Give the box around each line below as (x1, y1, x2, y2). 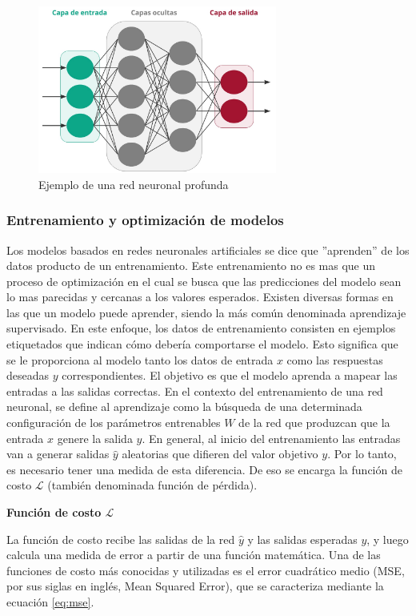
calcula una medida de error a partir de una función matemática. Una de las (6, 546, 381, 563)
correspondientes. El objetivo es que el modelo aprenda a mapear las (62, 367, 398, 384)
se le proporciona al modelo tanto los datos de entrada (6, 351, 274, 368)
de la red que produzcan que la (238, 414, 390, 431)
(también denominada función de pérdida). (47, 477, 258, 493)
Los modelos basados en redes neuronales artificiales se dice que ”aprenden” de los (6, 241, 410, 258)
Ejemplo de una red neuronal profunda (38, 175, 229, 192)
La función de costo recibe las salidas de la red (6, 530, 235, 547)
